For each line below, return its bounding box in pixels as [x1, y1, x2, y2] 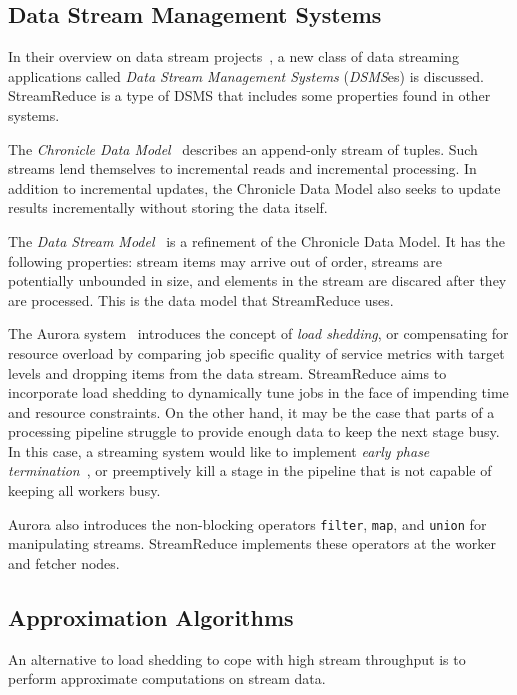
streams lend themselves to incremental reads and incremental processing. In [8, 158, 477, 179]
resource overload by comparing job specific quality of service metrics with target [8, 342, 505, 363]
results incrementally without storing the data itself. [8, 197, 328, 218]
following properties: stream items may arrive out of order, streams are [8, 250, 442, 271]
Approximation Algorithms [8, 601, 294, 632]
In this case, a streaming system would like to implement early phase [8, 440, 430, 461]
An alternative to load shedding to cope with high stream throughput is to [8, 648, 466, 669]
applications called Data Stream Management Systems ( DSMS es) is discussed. [8, 65, 484, 86]
